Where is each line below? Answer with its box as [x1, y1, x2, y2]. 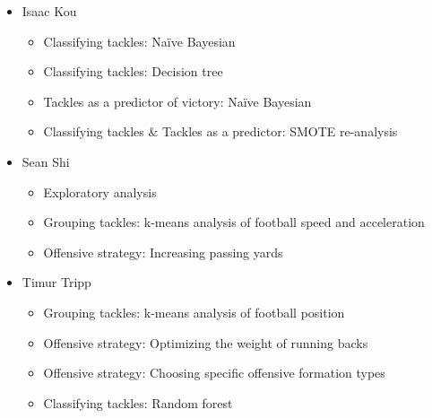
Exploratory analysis [43, 182, 157, 201]
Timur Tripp [22, 273, 91, 292]
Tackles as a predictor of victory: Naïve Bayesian [43, 91, 312, 110]
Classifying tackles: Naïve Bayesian [43, 31, 236, 50]
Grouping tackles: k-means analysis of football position [43, 302, 345, 321]
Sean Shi [22, 152, 70, 170]
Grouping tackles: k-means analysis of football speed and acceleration [43, 213, 425, 231]
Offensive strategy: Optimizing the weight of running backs [43, 333, 368, 352]
